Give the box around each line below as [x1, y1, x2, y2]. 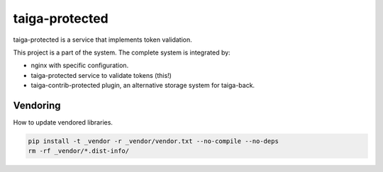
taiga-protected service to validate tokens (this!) [30, 71, 172, 79]
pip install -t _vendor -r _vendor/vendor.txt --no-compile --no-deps [28, 137, 279, 145]
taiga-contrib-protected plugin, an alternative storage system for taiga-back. [30, 81, 255, 90]
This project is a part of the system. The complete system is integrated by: [13, 48, 231, 57]
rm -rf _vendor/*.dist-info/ [28, 147, 130, 155]
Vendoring [13, 99, 61, 111]
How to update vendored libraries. [13, 118, 113, 127]
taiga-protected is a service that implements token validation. [13, 35, 193, 44]
